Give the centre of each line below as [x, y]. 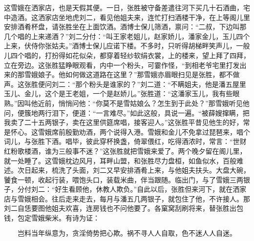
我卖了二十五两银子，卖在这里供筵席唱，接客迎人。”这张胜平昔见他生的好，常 [127, 122]
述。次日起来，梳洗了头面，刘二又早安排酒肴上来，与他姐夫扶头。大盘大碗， [127, 170]
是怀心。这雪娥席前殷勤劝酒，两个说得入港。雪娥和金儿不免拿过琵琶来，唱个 [127, 131]
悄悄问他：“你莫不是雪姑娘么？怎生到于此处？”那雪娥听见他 [154, 103]
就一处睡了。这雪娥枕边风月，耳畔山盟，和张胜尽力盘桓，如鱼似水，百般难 [124, 160]
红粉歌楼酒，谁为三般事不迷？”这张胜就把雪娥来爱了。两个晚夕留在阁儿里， [125, 151]
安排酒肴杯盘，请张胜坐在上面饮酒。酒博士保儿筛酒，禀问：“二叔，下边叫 [122, 27]
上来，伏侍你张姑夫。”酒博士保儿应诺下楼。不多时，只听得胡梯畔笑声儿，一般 [127, 46]
